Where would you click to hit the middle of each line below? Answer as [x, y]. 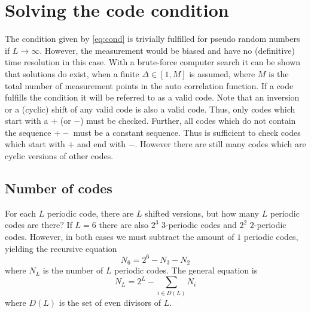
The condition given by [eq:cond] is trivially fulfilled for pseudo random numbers [153, 39]
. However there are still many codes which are [220, 144]
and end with [101, 144]
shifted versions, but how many [202, 213]
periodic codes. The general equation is [186, 270]
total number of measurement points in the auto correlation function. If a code [149, 85]
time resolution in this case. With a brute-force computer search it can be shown [153, 62]
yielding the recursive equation [61, 248]
